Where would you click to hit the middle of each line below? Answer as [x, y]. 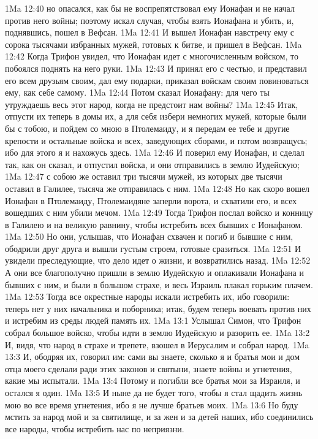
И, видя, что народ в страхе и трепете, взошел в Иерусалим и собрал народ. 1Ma [157, 344]
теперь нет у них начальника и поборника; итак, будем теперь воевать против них [158, 308]
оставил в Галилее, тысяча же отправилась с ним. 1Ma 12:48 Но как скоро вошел [157, 188]
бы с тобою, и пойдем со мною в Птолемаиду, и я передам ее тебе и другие [147, 128]
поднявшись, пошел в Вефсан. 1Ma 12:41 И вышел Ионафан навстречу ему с [150, 32]
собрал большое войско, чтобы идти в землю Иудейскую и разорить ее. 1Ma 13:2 [157, 333]
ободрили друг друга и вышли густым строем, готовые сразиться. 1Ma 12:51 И [153, 248]
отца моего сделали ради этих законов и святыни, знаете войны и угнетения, [149, 368]
